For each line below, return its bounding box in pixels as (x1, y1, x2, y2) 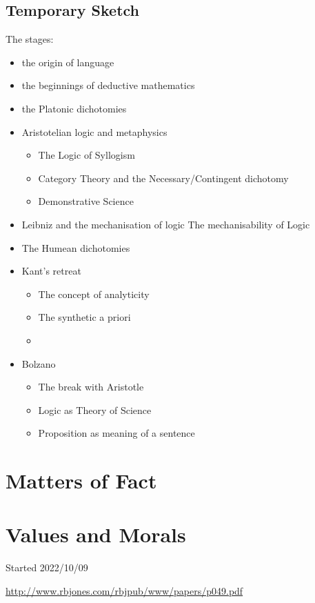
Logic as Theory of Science (38, 402, 152, 417)
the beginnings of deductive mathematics (21, 78, 195, 92)
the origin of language (21, 55, 114, 69)
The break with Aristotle (38, 379, 144, 394)
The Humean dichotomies (21, 240, 130, 255)
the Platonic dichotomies (21, 101, 127, 115)
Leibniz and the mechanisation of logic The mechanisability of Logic (21, 217, 310, 231)
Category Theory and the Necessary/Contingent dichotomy (38, 170, 289, 185)
